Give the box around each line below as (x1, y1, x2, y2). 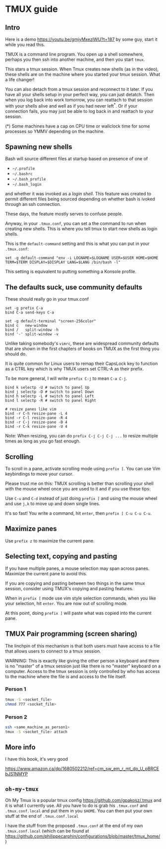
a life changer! (5, 77, 35, 82)
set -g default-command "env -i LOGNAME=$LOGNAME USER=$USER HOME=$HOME (5, 255, 159, 261)
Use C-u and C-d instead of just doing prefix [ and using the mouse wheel (5, 495, 158, 501)
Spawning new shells (5, 143, 72, 151)
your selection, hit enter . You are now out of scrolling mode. (5, 600, 128, 606)
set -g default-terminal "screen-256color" (5, 319, 97, 324)
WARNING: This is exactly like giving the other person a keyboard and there (5, 658, 160, 664)
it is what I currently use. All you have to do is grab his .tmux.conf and (5, 802, 148, 809)
